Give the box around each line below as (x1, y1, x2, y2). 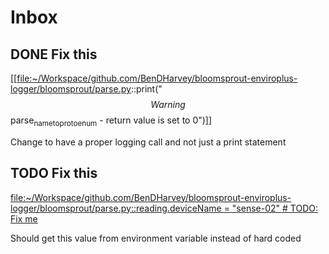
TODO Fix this (10, 165, 98, 182)
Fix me (10, 212, 38, 225)
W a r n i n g (150, 99, 186, 110)
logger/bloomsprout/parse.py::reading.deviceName (10, 202, 222, 214)
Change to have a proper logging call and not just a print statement (10, 136, 287, 148)
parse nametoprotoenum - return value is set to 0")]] (10, 114, 213, 128)
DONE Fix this (10, 46, 98, 63)
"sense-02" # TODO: (231, 202, 318, 214)
